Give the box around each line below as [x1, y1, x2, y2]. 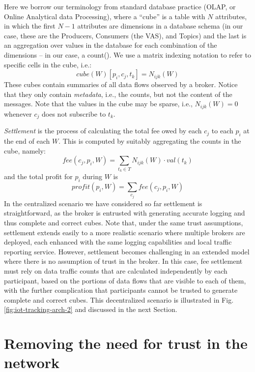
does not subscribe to [42, 108, 106, 119]
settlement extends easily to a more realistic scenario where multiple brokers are [4, 227, 245, 237]
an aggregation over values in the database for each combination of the [4, 40, 217, 50]
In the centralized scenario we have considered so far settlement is [4, 198, 202, 208]
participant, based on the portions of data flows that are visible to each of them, [4, 275, 246, 285]
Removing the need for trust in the [4, 333, 248, 353]
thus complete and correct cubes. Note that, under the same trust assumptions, [4, 217, 243, 227]
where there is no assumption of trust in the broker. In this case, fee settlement [4, 256, 243, 266]
